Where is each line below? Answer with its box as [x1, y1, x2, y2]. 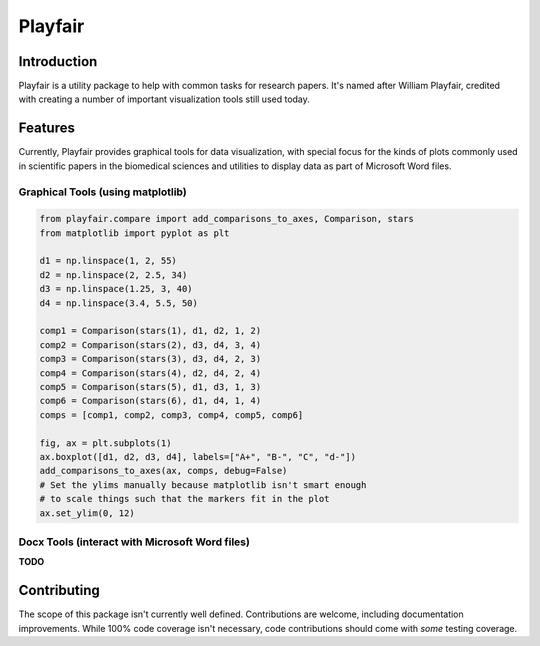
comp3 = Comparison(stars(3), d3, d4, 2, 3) [39, 353, 262, 365]
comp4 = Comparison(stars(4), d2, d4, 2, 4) [39, 367, 262, 379]
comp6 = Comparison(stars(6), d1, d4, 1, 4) [39, 395, 262, 407]
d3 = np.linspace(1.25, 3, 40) [39, 283, 194, 295]
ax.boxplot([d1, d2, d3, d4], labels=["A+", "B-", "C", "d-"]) [39, 451, 357, 462]
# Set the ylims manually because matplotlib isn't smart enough [39, 479, 367, 490]
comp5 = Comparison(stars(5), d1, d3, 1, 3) [39, 381, 262, 392]
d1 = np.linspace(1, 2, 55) [39, 255, 177, 267]
